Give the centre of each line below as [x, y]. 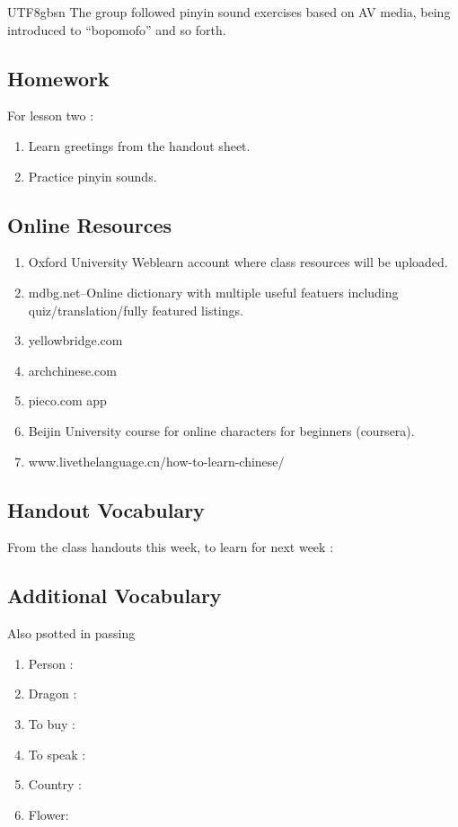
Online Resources [89, 224]
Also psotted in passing [71, 633]
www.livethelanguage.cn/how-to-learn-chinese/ [156, 461]
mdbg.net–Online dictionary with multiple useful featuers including [213, 292]
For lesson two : [51, 116]
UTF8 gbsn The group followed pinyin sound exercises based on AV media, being [229, 12]
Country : [55, 784]
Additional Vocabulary [114, 596]
